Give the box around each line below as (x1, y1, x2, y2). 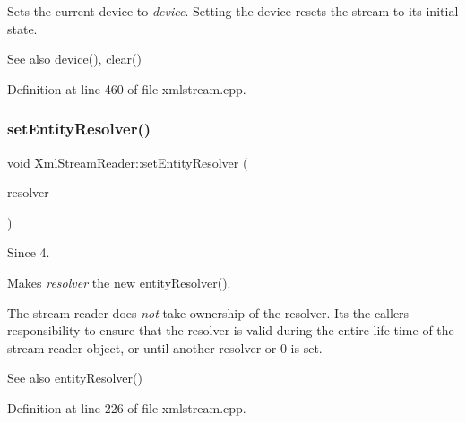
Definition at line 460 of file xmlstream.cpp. (7, 79, 246, 98)
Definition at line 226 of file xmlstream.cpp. (7, 398, 246, 417)
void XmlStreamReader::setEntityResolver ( (7, 152, 248, 171)
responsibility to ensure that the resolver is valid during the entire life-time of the (7, 321, 454, 340)
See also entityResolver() (7, 368, 142, 387)
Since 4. (7, 243, 50, 262)
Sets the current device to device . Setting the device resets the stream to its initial (7, 2, 459, 20)
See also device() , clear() (7, 49, 142, 68)
